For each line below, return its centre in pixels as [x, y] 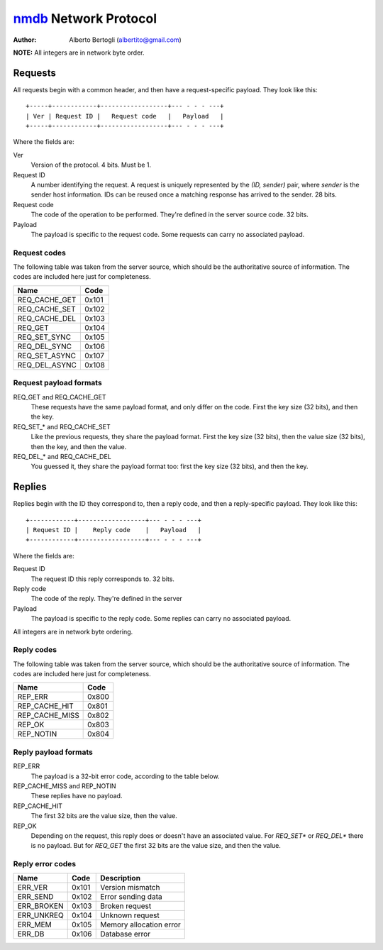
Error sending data [131, 897]
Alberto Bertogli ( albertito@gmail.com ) [126, 40]
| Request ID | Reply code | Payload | [114, 530]
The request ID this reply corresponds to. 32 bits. [103, 579]
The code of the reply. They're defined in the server [106, 599]
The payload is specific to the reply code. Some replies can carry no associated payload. [161, 619]
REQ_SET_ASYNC [47, 355]
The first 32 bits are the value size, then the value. [104, 816]
